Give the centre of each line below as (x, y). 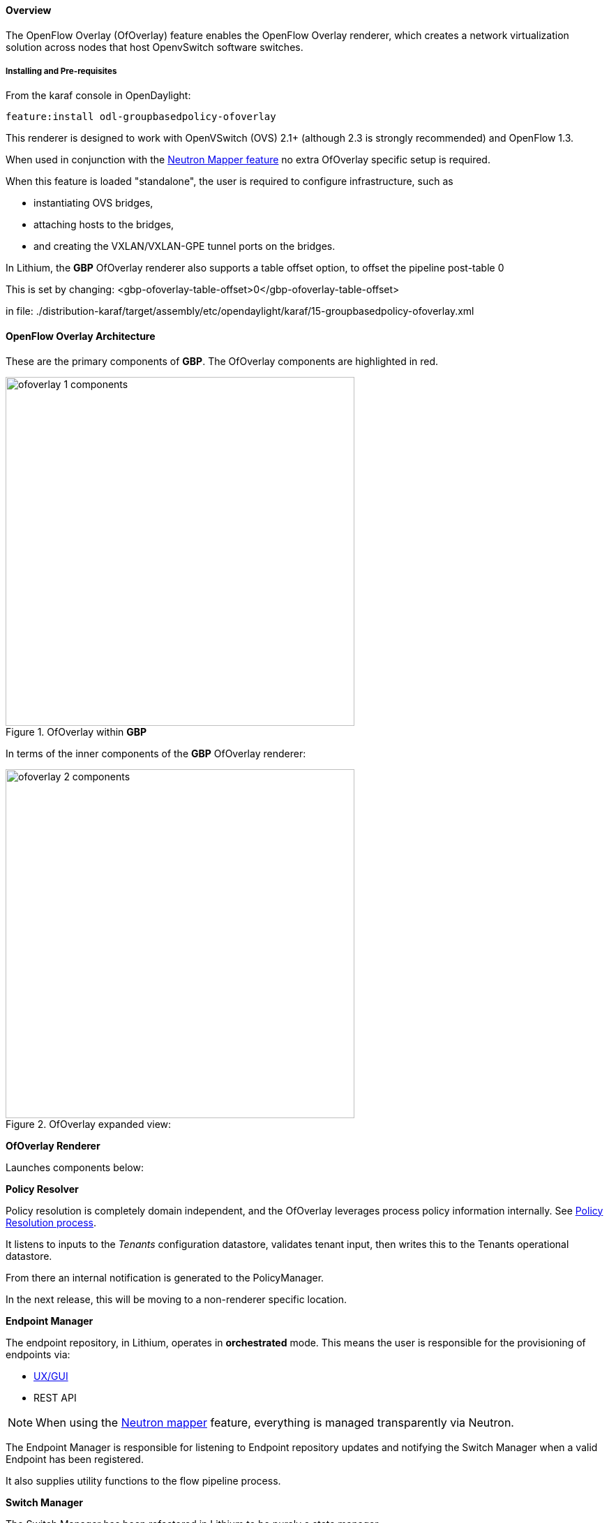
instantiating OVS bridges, (93, 203)
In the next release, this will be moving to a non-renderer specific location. (176, 1299)
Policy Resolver (42, 1189)
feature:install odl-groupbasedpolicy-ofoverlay (141, 117)
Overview (29, 10)
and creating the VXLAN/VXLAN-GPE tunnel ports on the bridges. (185, 246)
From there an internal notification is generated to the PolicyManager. (165, 1277)
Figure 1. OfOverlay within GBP (76, 731)
